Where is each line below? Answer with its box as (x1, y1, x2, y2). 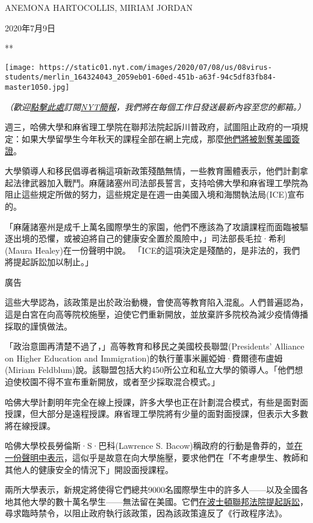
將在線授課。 (5, 419, 55, 431)
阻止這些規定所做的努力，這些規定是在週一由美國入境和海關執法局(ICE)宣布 (5, 188, 305, 201)
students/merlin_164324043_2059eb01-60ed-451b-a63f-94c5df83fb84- (5, 73, 277, 82)
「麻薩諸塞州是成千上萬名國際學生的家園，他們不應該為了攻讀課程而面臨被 (5, 220, 300, 233)
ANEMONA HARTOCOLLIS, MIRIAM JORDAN (5, 1, 193, 13)
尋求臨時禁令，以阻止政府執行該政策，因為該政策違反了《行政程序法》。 (5, 507, 287, 519)
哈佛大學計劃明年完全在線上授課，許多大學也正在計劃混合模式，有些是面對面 (5, 395, 308, 408)
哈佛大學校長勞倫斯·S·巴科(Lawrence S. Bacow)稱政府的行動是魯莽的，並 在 (5, 439, 303, 452)
